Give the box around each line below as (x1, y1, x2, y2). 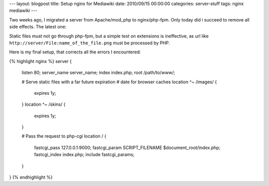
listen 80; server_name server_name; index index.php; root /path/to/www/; (21, 70, 175, 76)
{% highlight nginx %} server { (9, 58, 72, 64)
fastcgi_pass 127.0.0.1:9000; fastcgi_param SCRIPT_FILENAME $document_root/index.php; (34, 145, 221, 151)
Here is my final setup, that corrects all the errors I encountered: (9, 49, 141, 55)
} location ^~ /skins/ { (21, 101, 66, 107)
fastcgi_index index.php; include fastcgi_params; (34, 152, 134, 158)
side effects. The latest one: (9, 24, 67, 30)
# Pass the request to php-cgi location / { (21, 133, 107, 139)
